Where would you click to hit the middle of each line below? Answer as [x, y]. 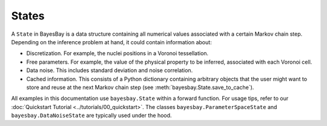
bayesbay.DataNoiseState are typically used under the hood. [91, 116]
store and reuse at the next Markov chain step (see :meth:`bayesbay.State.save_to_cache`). [140, 87]
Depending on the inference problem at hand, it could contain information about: [111, 42]
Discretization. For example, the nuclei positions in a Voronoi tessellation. [117, 53]
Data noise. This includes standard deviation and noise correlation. [110, 70]
